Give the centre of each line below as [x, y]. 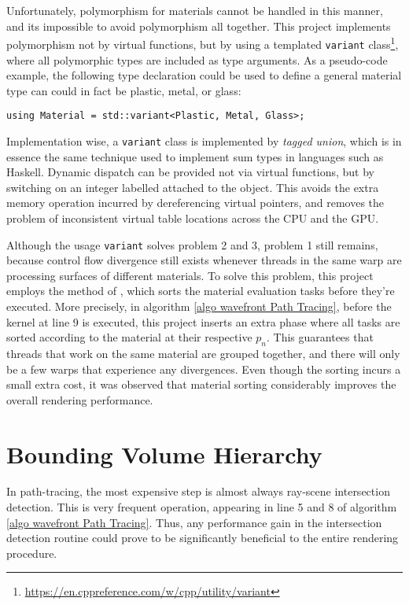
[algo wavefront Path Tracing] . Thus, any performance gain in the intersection [194, 522]
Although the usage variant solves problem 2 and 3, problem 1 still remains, [192, 244]
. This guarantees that [320, 337]
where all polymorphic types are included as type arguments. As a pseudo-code [197, 59]
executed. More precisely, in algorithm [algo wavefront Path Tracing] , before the [199, 306]
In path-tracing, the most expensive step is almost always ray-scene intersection [198, 491]
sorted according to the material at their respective [129, 337]
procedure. [32, 553]
